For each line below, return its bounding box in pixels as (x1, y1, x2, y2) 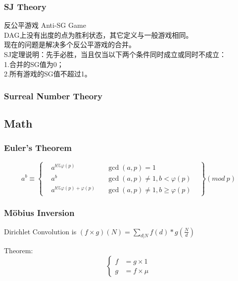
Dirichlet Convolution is (4, 226, 77, 236)
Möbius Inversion (4, 207, 75, 219)
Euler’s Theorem (4, 141, 72, 154)
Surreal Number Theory (4, 89, 102, 102)
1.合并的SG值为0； (4, 59, 64, 69)
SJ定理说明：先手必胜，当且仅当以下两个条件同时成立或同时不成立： (4, 49, 226, 59)
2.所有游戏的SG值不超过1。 (4, 69, 92, 79)
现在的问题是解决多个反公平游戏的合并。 (4, 39, 136, 50)
